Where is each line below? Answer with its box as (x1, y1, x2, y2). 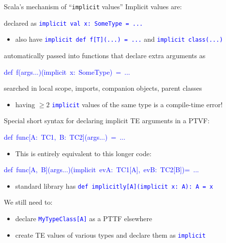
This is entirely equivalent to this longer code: (15, 148, 151, 158)
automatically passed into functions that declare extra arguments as (4, 50, 206, 60)
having (15, 99, 35, 109)
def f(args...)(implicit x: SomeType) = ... (4, 66, 130, 77)
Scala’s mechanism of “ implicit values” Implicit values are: (4, 1, 182, 11)
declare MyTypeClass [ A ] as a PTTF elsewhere (15, 213, 152, 224)
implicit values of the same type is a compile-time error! (52, 99, 223, 109)
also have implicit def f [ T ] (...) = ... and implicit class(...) (15, 34, 223, 44)
